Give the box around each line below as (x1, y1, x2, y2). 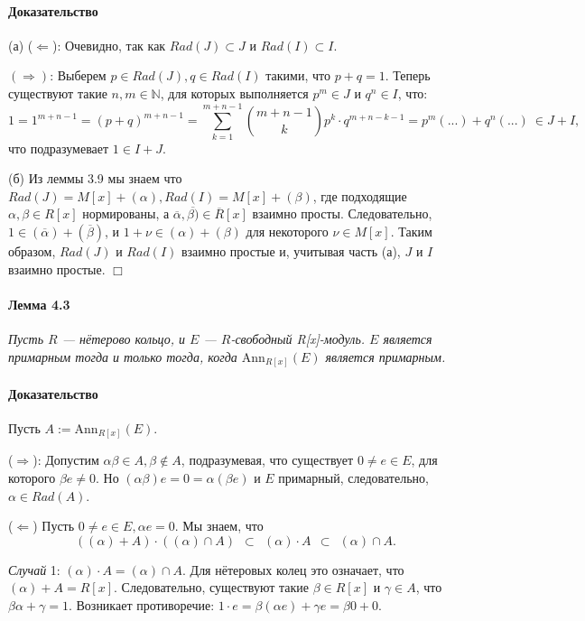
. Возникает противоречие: (68, 596, 215, 615)
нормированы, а (82, 204, 170, 223)
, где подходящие (312, 186, 407, 205)
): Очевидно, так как (51, 35, 166, 54)
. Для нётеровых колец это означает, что (182, 560, 404, 579)
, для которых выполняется (160, 83, 309, 102)
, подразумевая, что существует (181, 450, 354, 469)
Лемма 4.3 (8, 294, 70, 313)
